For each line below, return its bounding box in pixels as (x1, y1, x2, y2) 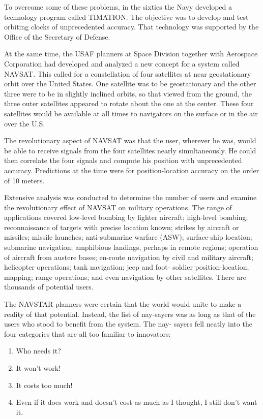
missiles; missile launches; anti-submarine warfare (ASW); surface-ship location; (4, 232, 252, 242)
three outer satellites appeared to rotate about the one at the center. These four (4, 98, 254, 109)
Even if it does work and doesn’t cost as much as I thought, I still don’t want (16, 397, 257, 407)
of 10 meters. (4, 175, 45, 185)
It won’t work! (16, 363, 61, 373)
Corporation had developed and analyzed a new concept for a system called (4, 58, 240, 69)
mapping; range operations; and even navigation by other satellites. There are (4, 271, 247, 282)
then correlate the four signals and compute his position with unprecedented (4, 155, 242, 166)
